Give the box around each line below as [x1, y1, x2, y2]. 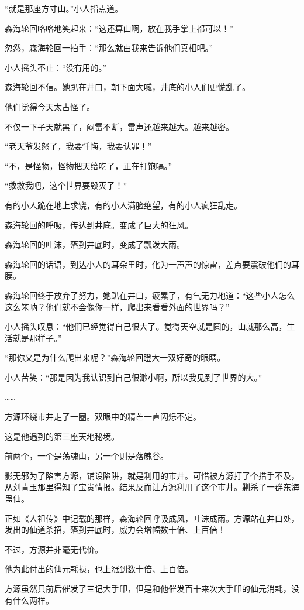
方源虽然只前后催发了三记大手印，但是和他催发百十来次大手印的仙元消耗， [5, 582, 291, 594]
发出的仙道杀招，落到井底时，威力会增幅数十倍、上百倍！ [5, 523, 226, 536]
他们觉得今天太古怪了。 [5, 100, 95, 112]
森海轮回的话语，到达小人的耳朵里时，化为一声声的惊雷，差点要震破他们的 [5, 258, 291, 270]
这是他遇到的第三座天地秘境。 [5, 430, 119, 442]
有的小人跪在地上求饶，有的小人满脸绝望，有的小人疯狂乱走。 [5, 198, 242, 211]
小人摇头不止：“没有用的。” [5, 61, 107, 73]
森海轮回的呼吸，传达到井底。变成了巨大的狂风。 [5, 218, 193, 231]
